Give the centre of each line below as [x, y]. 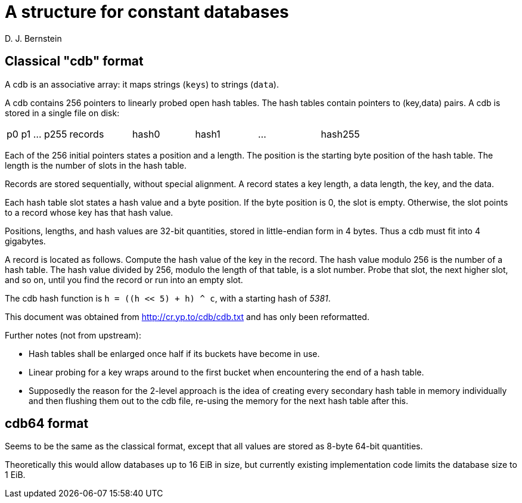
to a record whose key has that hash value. [89, 212]
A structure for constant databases [147, 12]
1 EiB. [15, 475]
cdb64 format [47, 424]
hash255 [340, 134]
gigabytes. [25, 241]
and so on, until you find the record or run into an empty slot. [124, 280]
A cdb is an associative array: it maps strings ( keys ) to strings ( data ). [142, 84]
